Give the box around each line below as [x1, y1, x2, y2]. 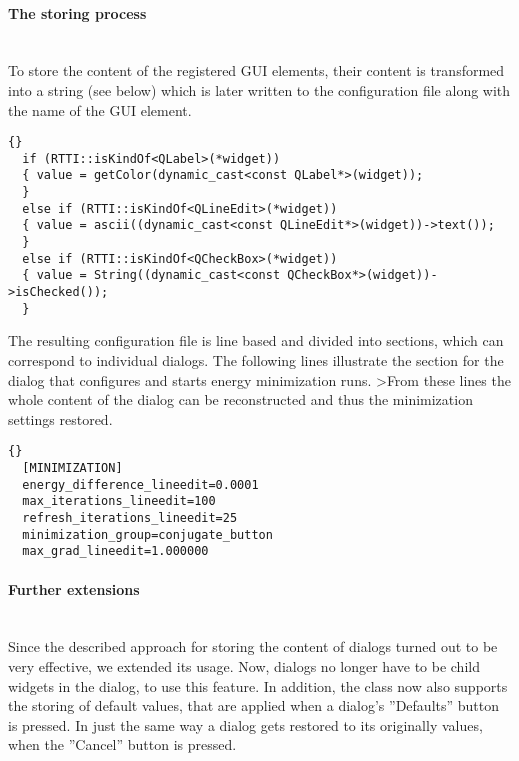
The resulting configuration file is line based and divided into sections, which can [8, 330, 504, 351]
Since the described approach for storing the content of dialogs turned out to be [8, 636, 498, 657]
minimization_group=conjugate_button [22, 527, 273, 542]
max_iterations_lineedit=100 [22, 494, 216, 509]
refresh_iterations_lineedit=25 [22, 510, 238, 525]
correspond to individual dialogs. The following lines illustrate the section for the [8, 349, 504, 370]
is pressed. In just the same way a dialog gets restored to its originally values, [8, 714, 483, 735]
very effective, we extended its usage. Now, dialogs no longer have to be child [8, 655, 480, 676]
